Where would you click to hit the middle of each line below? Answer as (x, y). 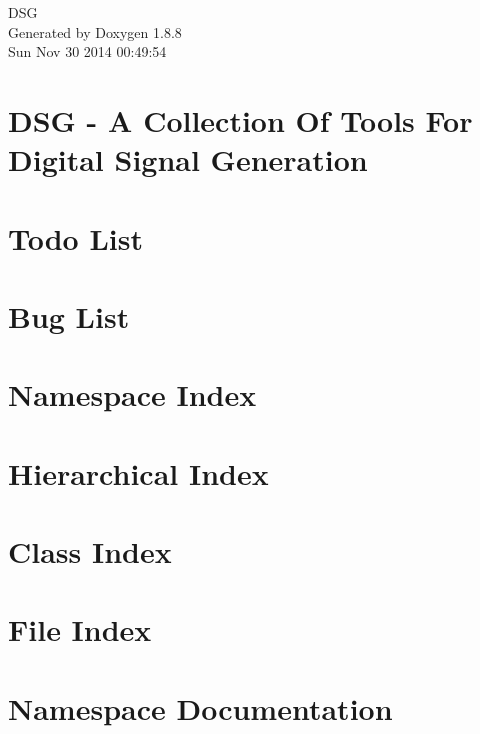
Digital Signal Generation (188, 159)
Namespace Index (132, 394)
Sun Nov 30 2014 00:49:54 (87, 51)
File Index (80, 629)
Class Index (90, 551)
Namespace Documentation (200, 707)
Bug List (69, 315)
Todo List (75, 237)
